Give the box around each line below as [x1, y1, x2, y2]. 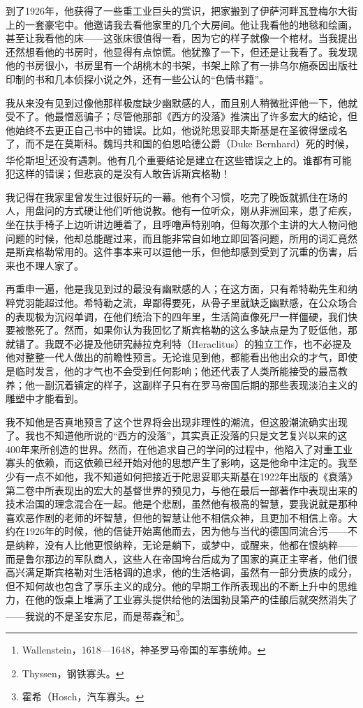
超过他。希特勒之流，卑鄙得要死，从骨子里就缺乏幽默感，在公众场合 [44, 295, 357, 309]
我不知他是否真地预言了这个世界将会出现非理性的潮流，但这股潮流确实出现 [6, 414, 348, 429]
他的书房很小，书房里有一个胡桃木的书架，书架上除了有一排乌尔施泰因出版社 [6, 58, 357, 73]
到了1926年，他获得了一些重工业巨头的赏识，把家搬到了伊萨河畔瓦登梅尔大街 [6, 3, 357, 17]
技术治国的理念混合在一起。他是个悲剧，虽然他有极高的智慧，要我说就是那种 [6, 496, 357, 511]
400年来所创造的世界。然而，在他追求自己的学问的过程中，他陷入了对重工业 [6, 441, 353, 456]
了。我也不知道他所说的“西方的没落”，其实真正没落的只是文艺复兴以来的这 [6, 428, 348, 443]
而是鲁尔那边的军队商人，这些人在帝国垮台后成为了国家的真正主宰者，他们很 [6, 551, 357, 566]
